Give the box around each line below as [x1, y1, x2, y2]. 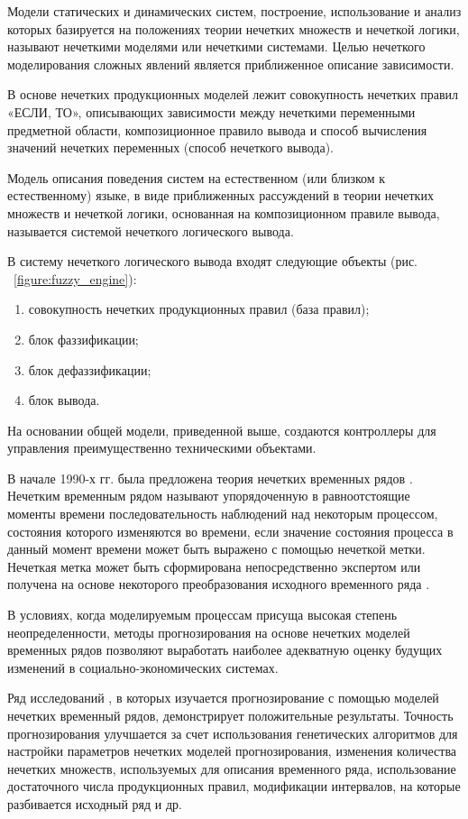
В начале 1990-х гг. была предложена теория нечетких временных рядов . [7, 468, 413, 487]
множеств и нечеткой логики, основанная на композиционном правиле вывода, [7, 203, 440, 222]
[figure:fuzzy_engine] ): [14, 269, 137, 288]
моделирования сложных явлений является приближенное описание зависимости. [7, 54, 454, 73]
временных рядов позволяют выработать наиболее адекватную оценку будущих [7, 640, 443, 659]
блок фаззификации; [28, 329, 139, 348]
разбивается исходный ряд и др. [7, 794, 182, 813]
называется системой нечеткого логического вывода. [7, 221, 294, 240]
